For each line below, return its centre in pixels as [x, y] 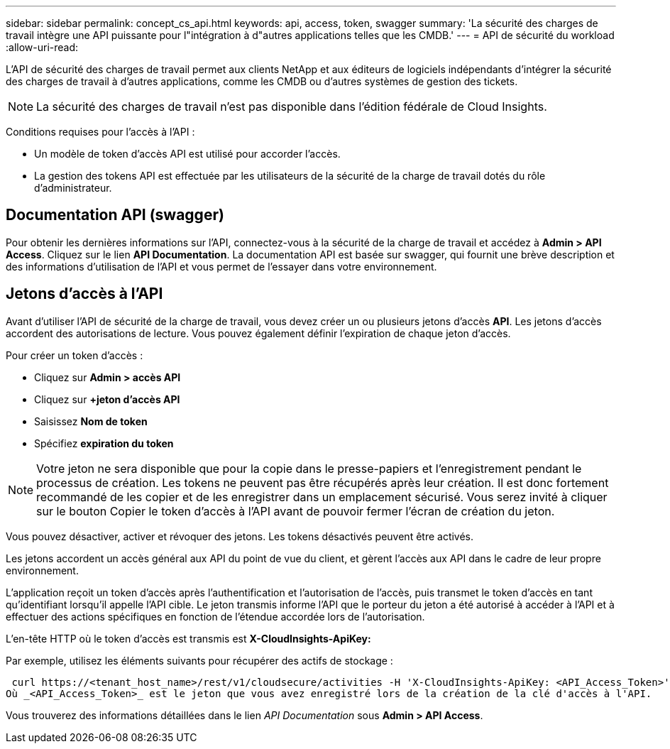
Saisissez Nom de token [91, 421]
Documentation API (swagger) [115, 215]
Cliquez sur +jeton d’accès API [107, 399]
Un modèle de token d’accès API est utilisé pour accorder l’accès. [187, 154]
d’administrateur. [73, 188]
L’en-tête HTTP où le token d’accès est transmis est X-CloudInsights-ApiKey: [188, 638]
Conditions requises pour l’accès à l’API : [100, 132]
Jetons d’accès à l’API [84, 294]
